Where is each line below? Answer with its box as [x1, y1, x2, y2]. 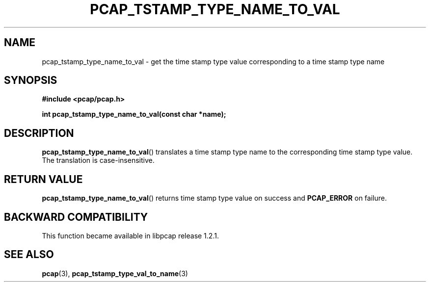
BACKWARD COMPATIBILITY [4, 210, 148, 223]
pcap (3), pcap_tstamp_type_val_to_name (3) [42, 269, 188, 278]
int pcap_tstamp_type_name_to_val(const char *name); [42, 110, 226, 119]
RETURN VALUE [4, 173, 83, 185]
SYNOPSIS [4, 74, 57, 87]
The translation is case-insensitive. [42, 156, 155, 165]
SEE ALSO [4, 248, 54, 261]
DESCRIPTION [4, 127, 74, 139]
